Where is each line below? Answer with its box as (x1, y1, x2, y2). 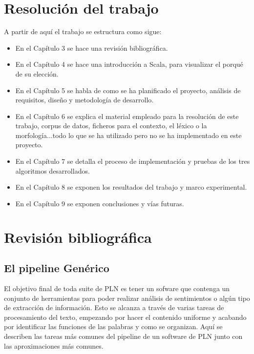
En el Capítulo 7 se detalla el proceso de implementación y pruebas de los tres (15, 156, 250, 166)
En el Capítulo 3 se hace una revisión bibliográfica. (15, 42, 168, 53)
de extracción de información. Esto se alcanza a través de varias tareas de (4, 302, 224, 313)
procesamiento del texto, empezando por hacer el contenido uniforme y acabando (4, 312, 247, 322)
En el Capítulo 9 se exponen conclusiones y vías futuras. (15, 198, 184, 208)
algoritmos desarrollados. (15, 165, 90, 176)
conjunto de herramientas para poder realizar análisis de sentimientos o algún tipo (4, 293, 250, 303)
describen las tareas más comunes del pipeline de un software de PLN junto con (4, 331, 243, 341)
